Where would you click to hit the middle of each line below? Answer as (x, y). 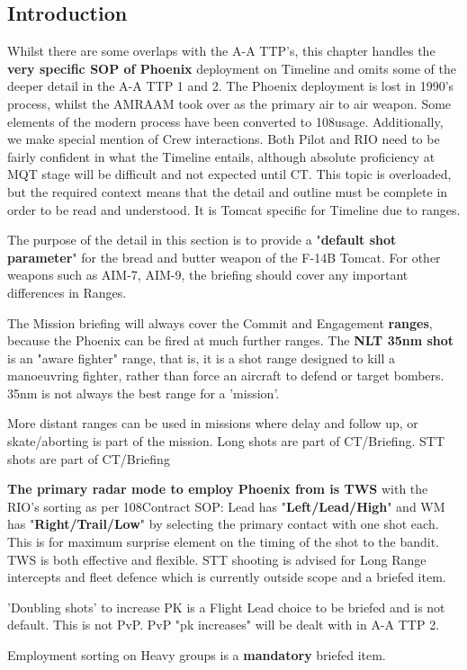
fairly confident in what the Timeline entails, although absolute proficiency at (221, 156)
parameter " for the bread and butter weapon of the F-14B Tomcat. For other (224, 257)
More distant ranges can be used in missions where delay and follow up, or (213, 423)
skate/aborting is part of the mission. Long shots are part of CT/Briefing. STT (226, 441)
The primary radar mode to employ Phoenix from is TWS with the (218, 489)
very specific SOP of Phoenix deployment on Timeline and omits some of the (232, 68)
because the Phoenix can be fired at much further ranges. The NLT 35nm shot (231, 340)
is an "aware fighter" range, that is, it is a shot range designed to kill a (201, 357)
